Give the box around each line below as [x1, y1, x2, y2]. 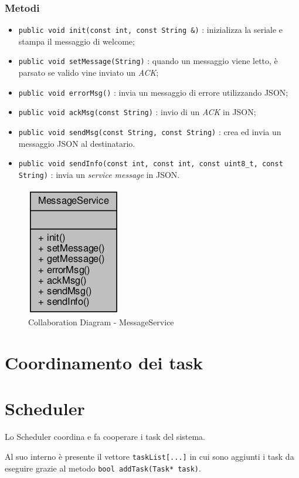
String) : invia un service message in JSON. [18, 168, 180, 180]
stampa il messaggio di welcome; [18, 35, 135, 47]
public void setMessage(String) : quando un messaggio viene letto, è [18, 55, 278, 67]
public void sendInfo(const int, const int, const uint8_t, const [18, 160, 283, 169]
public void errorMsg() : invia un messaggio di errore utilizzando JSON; [18, 86, 288, 98]
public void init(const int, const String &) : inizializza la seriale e [18, 23, 283, 36]
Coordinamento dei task [5, 350, 203, 374]
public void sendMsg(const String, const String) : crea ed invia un [18, 126, 281, 138]
